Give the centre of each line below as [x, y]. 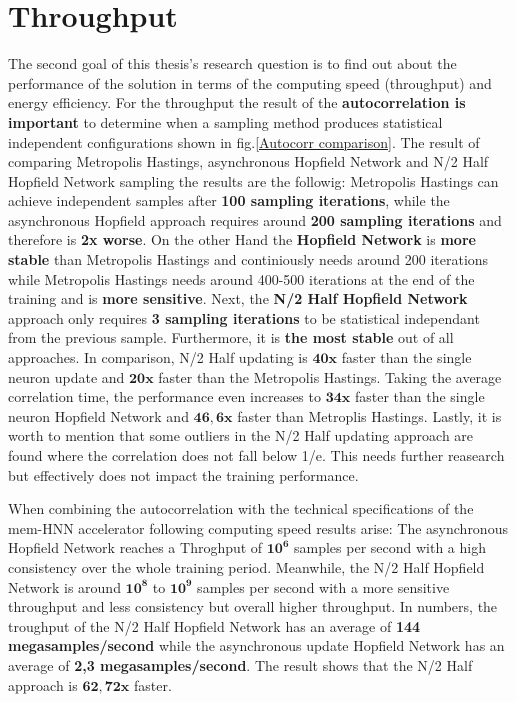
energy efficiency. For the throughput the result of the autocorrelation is [237, 102]
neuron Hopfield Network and [98, 415]
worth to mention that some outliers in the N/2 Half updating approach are [241, 435]
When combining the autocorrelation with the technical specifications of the [241, 508]
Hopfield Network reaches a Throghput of [135, 547]
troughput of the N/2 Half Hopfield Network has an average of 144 [214, 625]
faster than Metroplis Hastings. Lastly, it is [369, 415]
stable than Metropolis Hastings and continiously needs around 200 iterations [248, 259]
